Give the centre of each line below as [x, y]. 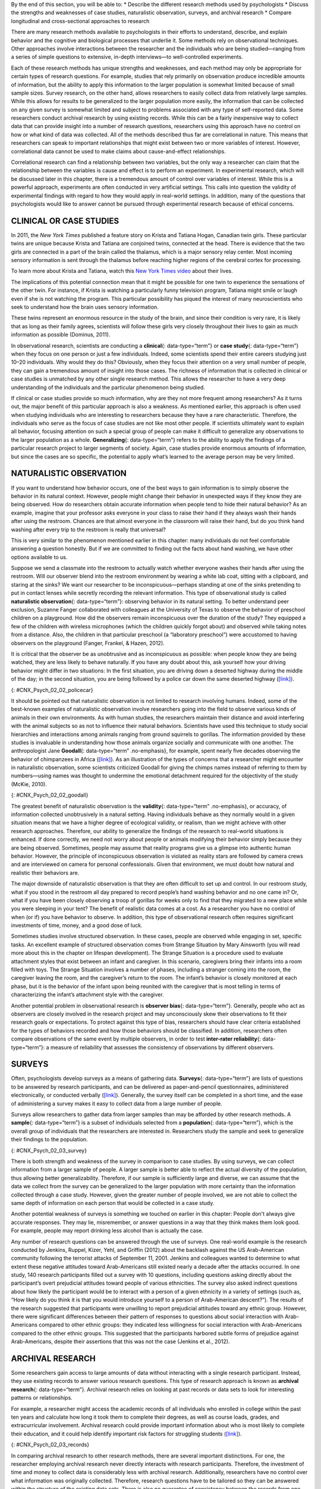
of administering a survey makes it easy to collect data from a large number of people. [117, 1103]
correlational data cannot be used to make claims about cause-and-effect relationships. [118, 151]
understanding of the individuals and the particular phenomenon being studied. [108, 387]
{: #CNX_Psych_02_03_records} [50, 1445]
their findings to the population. [50, 1139]
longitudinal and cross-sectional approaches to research [80, 21]
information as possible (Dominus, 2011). [61, 335]
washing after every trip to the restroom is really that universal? [88, 529]
